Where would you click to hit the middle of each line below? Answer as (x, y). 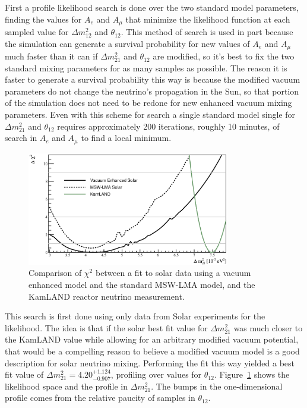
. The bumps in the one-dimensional (217, 386)
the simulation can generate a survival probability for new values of (127, 43)
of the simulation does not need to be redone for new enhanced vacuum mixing (148, 103)
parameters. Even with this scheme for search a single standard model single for (150, 114)
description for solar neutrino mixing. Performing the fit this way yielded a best (150, 363)
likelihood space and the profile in (67, 386)
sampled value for (37, 32)
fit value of (24, 374)
